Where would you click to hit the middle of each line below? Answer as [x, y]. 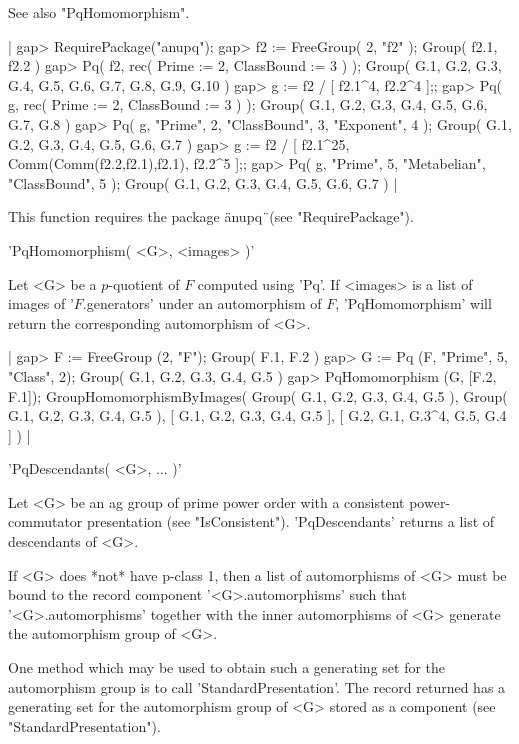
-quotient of [144, 283]
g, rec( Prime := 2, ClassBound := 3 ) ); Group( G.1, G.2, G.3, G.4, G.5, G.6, [248, 104]
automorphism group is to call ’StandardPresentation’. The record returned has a [257, 686]
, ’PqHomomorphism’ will [413, 303]
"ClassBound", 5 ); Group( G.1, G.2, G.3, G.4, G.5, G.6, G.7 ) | [203, 182]
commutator [45, 521]
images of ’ [41, 303]
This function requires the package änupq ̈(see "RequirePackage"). [211, 216]
